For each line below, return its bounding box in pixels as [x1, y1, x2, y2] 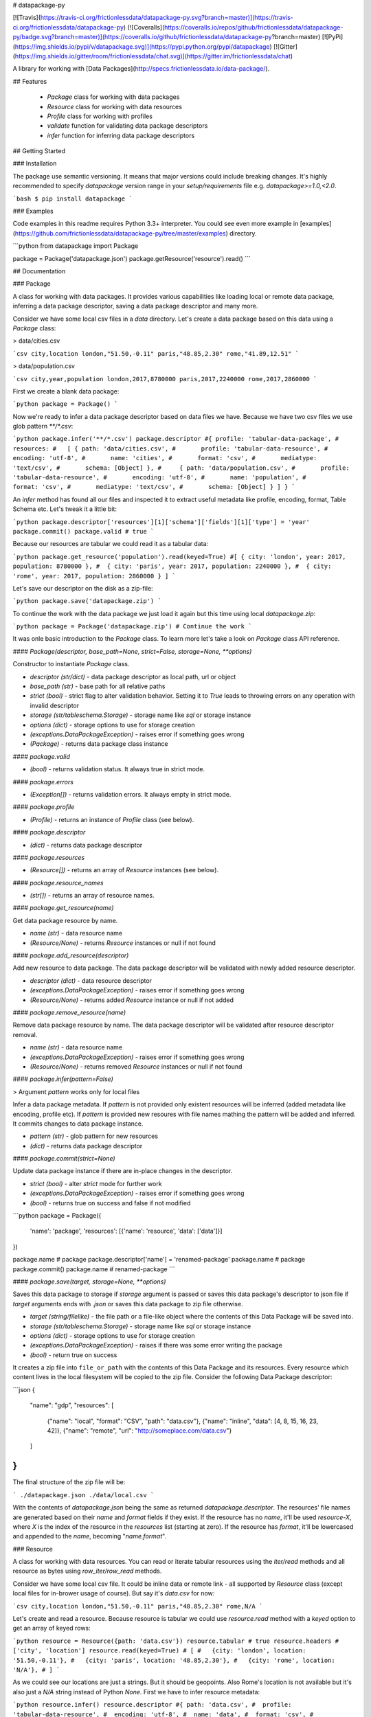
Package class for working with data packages [47, 93, 180, 101]
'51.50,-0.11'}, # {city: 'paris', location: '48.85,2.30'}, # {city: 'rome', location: [12, 1656, 336, 1664]
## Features [12, 77, 47, 85]
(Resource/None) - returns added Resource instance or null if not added [30, 996, 234, 1004]
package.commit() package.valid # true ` [12, 527, 155, 535]
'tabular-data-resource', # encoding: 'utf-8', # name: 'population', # [12, 474, 306, 481]
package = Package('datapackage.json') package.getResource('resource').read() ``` [12, 254, 251, 262]
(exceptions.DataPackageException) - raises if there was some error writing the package [30, 1341, 283, 1350]
